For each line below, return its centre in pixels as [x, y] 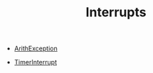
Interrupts [116, 12]
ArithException [36, 49]
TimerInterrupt [35, 62]
